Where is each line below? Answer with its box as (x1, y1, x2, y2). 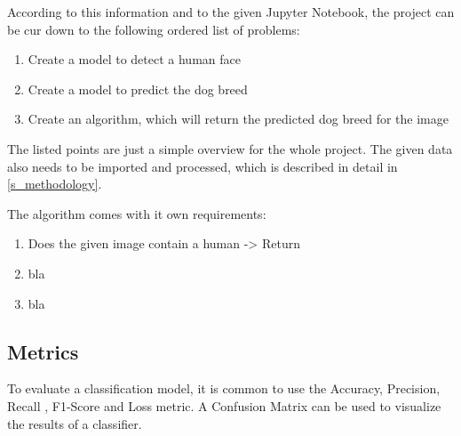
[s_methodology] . (7, 174, 102, 193)
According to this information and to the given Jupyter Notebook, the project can (7, 3, 455, 20)
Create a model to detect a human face (28, 50, 241, 69)
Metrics (7, 337, 79, 365)
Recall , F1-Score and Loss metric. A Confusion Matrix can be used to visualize (7, 396, 441, 415)
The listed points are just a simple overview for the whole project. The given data (7, 139, 453, 157)
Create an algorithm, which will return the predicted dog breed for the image (28, 109, 449, 128)
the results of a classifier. (7, 414, 142, 432)
